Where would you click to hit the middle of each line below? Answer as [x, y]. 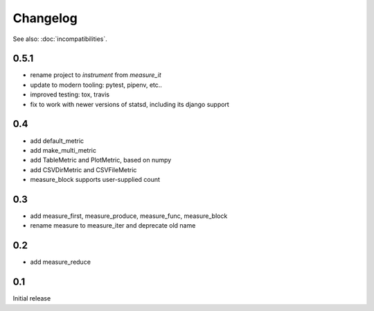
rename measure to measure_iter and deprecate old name [113, 226]
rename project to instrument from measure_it [96, 75]
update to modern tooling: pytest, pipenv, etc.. [96, 85]
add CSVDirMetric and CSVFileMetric [83, 169]
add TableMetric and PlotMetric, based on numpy [101, 160]
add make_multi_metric [63, 150]
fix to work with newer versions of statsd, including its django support [130, 104]
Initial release [32, 299]
